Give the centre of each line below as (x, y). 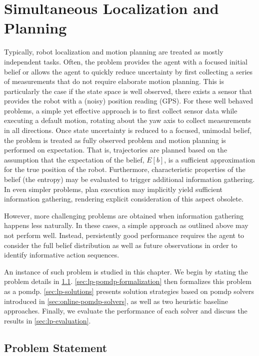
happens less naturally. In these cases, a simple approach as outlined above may (126, 225)
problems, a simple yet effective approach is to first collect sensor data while (121, 110)
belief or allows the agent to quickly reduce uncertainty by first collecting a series (128, 71)
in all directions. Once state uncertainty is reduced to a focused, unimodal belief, (128, 130)
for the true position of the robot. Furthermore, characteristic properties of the (125, 169)
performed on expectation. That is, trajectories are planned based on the (116, 150)
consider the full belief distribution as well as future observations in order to (121, 245)
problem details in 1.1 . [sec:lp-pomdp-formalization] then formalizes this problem (128, 281)
